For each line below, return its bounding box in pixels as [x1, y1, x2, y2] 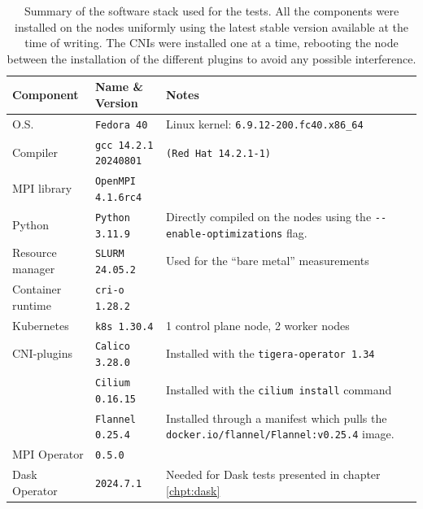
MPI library [12, 180, 72, 197]
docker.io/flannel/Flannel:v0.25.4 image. [166, 425, 395, 442]
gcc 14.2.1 [94, 139, 154, 151]
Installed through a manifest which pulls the [166, 409, 387, 426]
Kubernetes [12, 316, 69, 333]
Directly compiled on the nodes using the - [166, 207, 381, 224]
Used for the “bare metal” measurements [166, 252, 369, 269]
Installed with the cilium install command [166, 381, 392, 398]
